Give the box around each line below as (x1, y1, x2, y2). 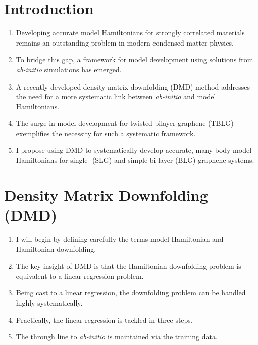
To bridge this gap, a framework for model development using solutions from (16, 54, 253, 65)
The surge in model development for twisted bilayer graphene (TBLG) (16, 118, 234, 128)
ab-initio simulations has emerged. (16, 64, 122, 74)
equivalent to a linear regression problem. (16, 270, 144, 281)
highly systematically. (16, 297, 83, 308)
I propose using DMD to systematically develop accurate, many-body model (16, 145, 252, 155)
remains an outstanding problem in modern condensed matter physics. (16, 37, 234, 48)
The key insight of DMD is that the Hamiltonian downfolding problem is (16, 261, 241, 271)
